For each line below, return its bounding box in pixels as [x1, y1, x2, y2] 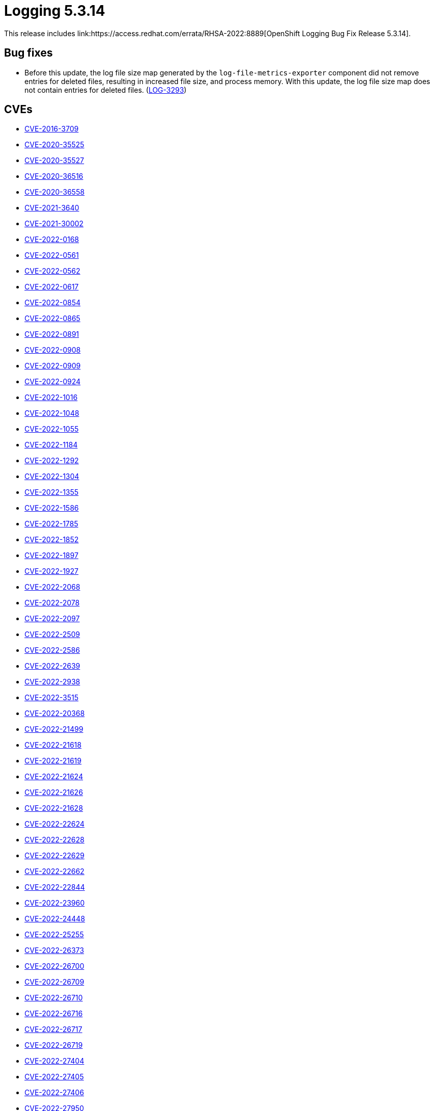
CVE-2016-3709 [24, 124, 79, 134]
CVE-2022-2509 [24, 630, 80, 639]
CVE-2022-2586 [24, 646, 80, 655]
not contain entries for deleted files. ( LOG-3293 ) [24, 85, 187, 94]
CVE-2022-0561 [24, 251, 79, 260]
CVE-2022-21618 [24, 740, 82, 750]
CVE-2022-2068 [24, 583, 80, 592]
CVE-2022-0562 [24, 267, 80, 276]
